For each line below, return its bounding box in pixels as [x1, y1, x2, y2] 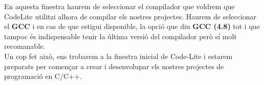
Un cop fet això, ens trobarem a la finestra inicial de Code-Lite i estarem [4, 50, 233, 61]
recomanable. [4, 41, 46, 51]
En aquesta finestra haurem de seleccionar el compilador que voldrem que [4, 1, 235, 11]
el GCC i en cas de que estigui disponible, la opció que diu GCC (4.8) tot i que [4, 21, 260, 32]
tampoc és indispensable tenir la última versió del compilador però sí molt [4, 31, 237, 41]
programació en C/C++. [4, 71, 82, 81]
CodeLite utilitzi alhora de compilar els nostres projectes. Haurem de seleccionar [4, 11, 257, 21]
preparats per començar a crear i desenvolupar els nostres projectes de [4, 61, 224, 71]
